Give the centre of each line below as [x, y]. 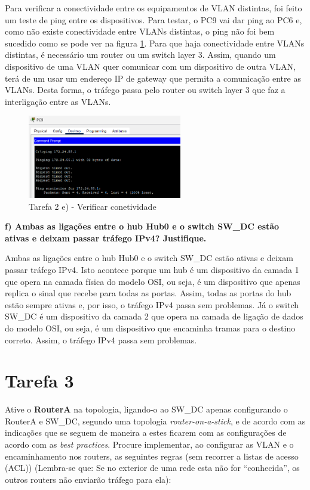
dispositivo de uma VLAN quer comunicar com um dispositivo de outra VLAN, [150, 66]
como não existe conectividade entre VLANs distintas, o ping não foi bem [140, 31]
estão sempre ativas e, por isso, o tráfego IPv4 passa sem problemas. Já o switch [152, 304]
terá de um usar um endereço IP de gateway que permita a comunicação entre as [153, 78]
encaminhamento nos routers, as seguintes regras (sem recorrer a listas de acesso [152, 456]
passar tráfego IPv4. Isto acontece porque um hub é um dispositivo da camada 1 [152, 269]
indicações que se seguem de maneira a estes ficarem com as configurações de [146, 432]
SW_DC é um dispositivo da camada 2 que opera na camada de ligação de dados [154, 316]
